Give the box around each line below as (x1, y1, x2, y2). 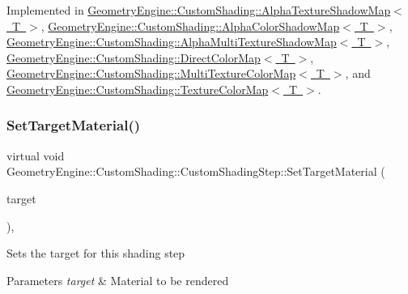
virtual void (6, 147, 65, 164)
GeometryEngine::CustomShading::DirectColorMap (6, 49, 261, 66)
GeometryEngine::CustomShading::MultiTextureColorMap (6, 65, 296, 82)
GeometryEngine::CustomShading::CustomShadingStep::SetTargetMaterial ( (6, 163, 385, 180)
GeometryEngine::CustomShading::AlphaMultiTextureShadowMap (6, 33, 337, 50)
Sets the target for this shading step (6, 245, 185, 262)
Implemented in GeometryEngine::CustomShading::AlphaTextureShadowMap (6, 2, 391, 18)
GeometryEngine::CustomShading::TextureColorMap (6, 80, 269, 97)
